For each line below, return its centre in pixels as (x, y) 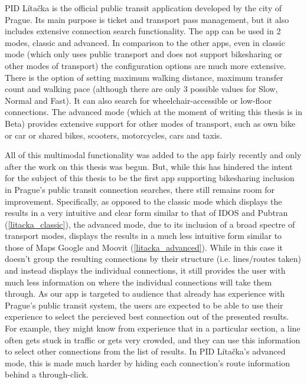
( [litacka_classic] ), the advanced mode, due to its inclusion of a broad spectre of (150, 224)
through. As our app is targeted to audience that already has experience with (145, 293)
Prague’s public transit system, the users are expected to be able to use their (144, 305)
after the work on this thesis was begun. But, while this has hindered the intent (149, 166)
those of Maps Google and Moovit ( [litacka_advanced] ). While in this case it (144, 247)
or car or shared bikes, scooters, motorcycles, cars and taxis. (114, 135)
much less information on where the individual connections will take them (138, 282)
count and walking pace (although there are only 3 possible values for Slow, (141, 89)
